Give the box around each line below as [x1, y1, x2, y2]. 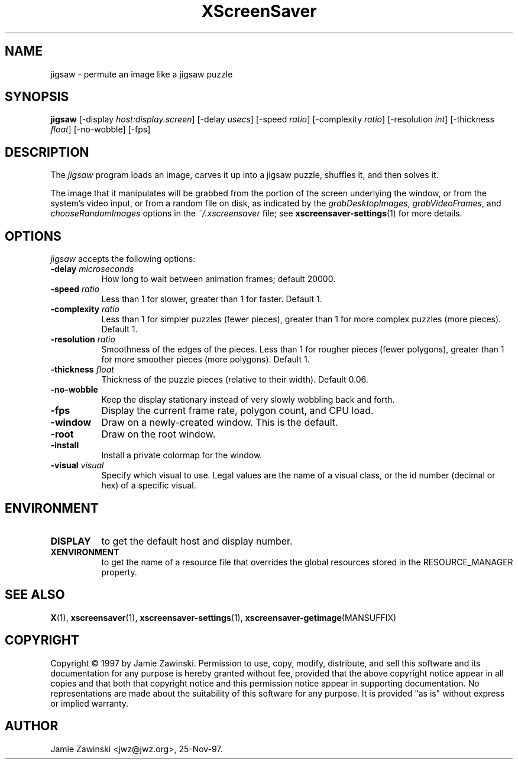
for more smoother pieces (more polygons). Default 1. [101, 354, 310, 365]
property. [101, 566, 137, 577]
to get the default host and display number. [101, 535, 293, 547]
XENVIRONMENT [50, 546, 119, 557]
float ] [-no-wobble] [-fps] [50, 124, 151, 135]
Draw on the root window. [101, 428, 216, 441]
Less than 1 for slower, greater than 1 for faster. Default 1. [101, 294, 322, 305]
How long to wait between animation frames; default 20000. [101, 274, 336, 284]
